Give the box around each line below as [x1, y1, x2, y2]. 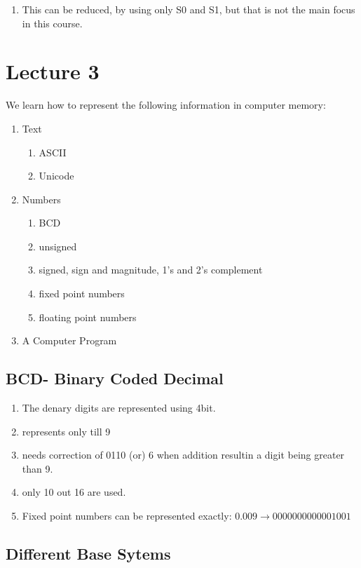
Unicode [39, 168, 74, 183]
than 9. [22, 461, 53, 475]
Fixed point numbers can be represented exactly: [22, 508, 232, 523]
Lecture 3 [6, 57, 100, 86]
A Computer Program [22, 333, 117, 348]
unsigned [39, 238, 77, 253]
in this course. [22, 15, 83, 30]
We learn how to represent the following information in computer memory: [6, 97, 326, 112]
